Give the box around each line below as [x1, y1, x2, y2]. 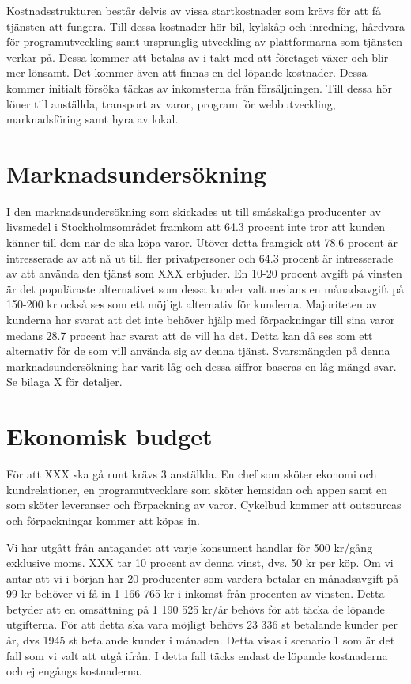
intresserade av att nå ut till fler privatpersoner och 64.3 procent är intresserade [6, 249, 394, 266]
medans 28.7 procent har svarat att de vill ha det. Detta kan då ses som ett [6, 327, 373, 343]
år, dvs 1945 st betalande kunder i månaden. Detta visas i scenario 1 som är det [6, 632, 395, 648]
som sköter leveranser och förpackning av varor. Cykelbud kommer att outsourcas [6, 497, 402, 513]
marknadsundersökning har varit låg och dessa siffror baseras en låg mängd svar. [6, 357, 397, 374]
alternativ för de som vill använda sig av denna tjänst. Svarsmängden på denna [6, 342, 390, 359]
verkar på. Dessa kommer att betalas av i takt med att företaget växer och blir [6, 48, 389, 65]
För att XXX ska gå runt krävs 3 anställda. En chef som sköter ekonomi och [6, 466, 377, 482]
